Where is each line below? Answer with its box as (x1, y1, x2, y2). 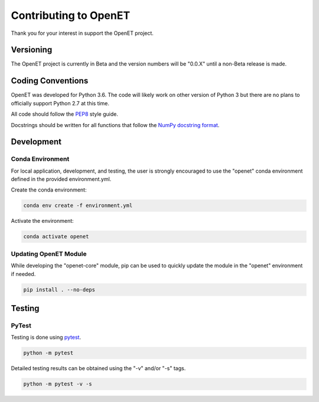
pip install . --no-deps (23, 286, 96, 293)
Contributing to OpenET (11, 9, 131, 22)
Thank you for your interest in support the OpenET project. (11, 30, 154, 37)
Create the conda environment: (11, 186, 87, 193)
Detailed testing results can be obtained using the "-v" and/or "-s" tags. (11, 365, 186, 372)
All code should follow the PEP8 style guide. (11, 111, 118, 118)
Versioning (11, 45, 53, 55)
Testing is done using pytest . (11, 334, 82, 341)
